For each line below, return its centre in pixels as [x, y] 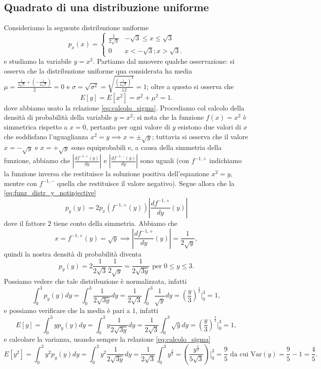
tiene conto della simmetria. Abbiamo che [115, 223]
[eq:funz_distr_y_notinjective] [50, 193]
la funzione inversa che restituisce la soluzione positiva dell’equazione [107, 174]
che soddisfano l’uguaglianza [46, 136]
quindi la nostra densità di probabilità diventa [73, 253]
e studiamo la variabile [38, 61]
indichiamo [225, 160]
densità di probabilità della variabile [58, 117]
